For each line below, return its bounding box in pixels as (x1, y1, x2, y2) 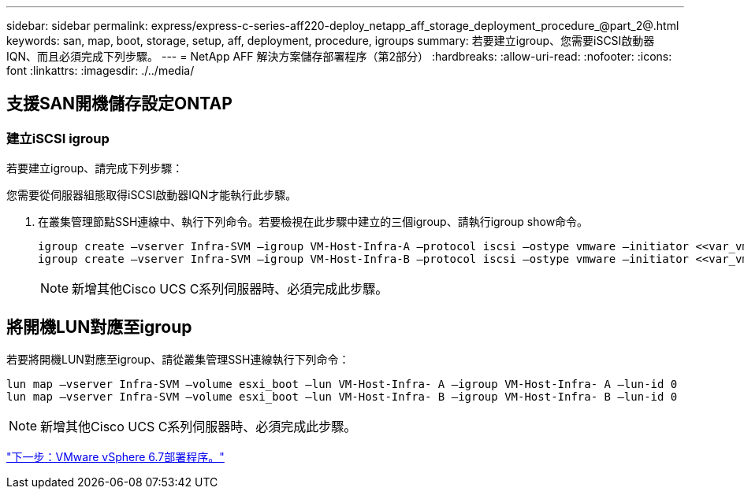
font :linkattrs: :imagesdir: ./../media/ (6, 64, 195, 77)
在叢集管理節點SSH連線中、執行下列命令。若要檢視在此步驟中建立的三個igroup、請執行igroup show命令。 (38, 215, 589, 229)
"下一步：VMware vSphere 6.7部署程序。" (6, 450, 225, 464)
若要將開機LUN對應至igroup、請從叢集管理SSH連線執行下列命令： (6, 353, 350, 367)
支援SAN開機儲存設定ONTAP (6, 94, 232, 114)
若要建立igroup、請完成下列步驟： (6, 161, 184, 175)
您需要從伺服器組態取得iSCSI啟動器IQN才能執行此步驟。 (6, 188, 297, 202)
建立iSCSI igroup (6, 130, 110, 146)
